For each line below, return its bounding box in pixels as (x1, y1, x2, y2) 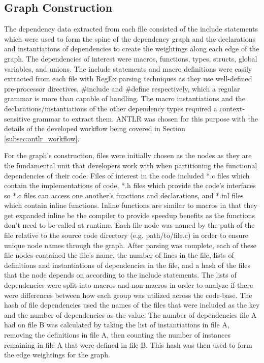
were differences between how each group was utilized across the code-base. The (4, 289, 252, 300)
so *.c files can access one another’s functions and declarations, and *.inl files (4, 190, 244, 200)
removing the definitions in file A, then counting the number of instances (4, 329, 230, 340)
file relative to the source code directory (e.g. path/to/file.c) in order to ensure (4, 230, 249, 240)
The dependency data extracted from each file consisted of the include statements (4, 23, 258, 34)
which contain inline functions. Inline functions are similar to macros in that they (4, 200, 258, 210)
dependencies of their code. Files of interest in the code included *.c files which (4, 170, 250, 180)
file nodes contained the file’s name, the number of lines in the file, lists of (4, 250, 234, 260)
